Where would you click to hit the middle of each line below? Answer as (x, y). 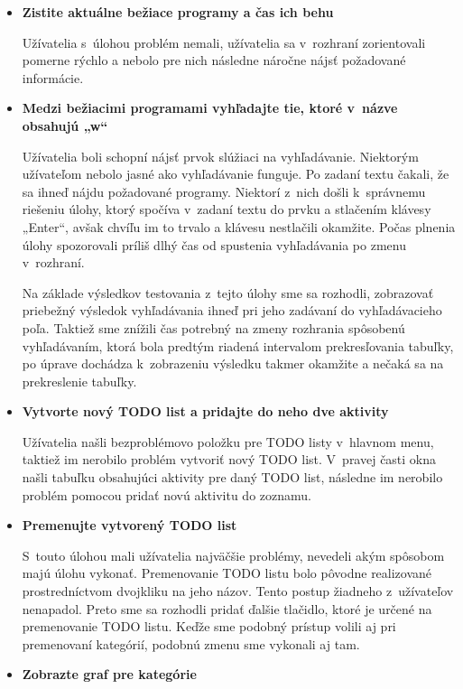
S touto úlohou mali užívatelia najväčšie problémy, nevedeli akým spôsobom (233, 555)
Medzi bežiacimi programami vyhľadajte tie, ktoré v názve (210, 108)
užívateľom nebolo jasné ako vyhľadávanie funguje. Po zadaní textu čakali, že (236, 174)
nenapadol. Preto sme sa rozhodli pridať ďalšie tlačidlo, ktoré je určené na (227, 608)
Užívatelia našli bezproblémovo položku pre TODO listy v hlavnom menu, (228, 441)
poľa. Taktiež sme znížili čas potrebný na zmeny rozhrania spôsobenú (213, 327)
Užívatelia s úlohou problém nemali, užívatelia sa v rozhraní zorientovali (224, 42)
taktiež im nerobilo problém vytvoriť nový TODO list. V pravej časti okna (229, 459)
